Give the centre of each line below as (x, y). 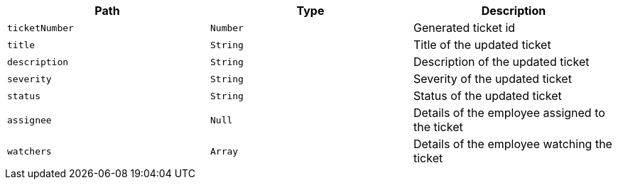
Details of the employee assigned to (509, 113)
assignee (29, 120)
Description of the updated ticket (501, 62)
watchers (29, 151)
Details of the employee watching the (513, 144)
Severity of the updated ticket (492, 79)
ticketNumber (40, 28)
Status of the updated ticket (487, 96)
